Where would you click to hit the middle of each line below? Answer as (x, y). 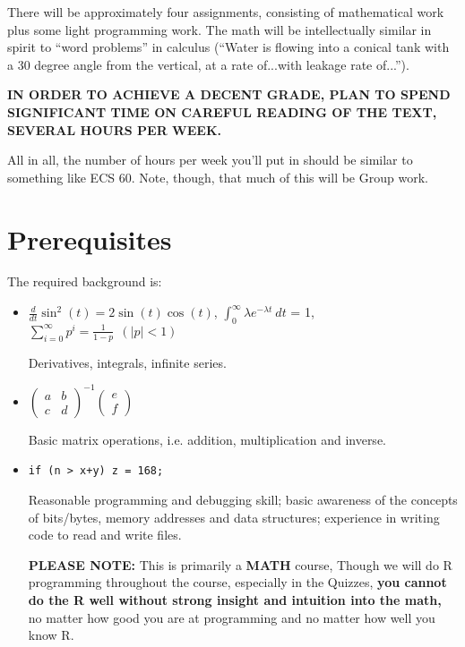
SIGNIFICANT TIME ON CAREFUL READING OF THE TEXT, (222, 111)
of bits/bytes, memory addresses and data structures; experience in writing (234, 517)
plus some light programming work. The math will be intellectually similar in (220, 29)
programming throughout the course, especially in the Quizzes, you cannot (237, 582)
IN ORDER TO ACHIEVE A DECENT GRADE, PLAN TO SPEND (229, 94)
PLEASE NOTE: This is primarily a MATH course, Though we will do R (240, 564)
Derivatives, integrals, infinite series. (127, 362)
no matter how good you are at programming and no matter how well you (232, 617)
